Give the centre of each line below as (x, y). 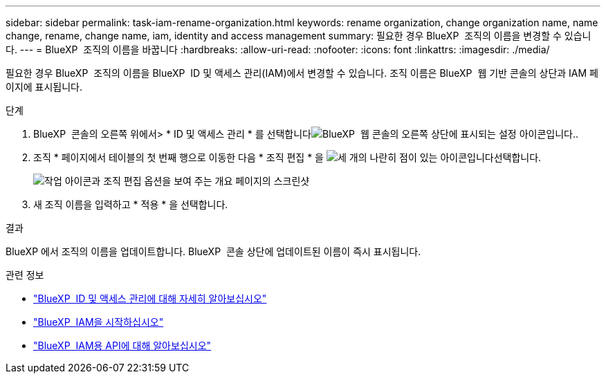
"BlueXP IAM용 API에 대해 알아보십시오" (122, 345)
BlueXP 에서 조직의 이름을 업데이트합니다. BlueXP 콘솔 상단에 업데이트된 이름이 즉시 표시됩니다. (213, 251)
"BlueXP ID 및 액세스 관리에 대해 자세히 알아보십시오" (150, 298)
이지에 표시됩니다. (44, 87)
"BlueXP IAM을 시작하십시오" (99, 322)
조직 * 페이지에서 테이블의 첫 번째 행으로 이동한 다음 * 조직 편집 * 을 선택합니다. (287, 157)
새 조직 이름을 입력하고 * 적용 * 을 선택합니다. (131, 204)
